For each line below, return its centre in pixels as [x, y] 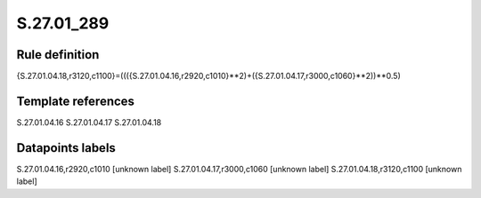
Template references [76, 101]
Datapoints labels [66, 148]
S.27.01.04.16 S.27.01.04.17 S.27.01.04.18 [89, 122]
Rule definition [58, 55]
